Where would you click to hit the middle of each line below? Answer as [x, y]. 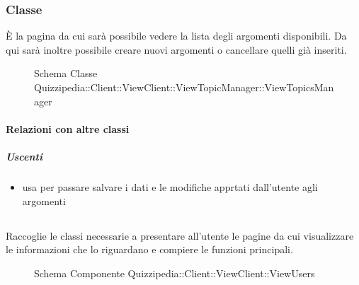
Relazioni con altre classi [68, 128]
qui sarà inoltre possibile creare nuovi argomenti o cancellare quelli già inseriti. [176, 49]
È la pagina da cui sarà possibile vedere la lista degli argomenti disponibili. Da [176, 36]
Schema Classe [66, 73]
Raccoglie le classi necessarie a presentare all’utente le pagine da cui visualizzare [180, 235]
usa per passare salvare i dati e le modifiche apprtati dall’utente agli [170, 186]
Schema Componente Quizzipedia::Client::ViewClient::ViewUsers [175, 273]
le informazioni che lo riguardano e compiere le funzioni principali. [149, 249]
